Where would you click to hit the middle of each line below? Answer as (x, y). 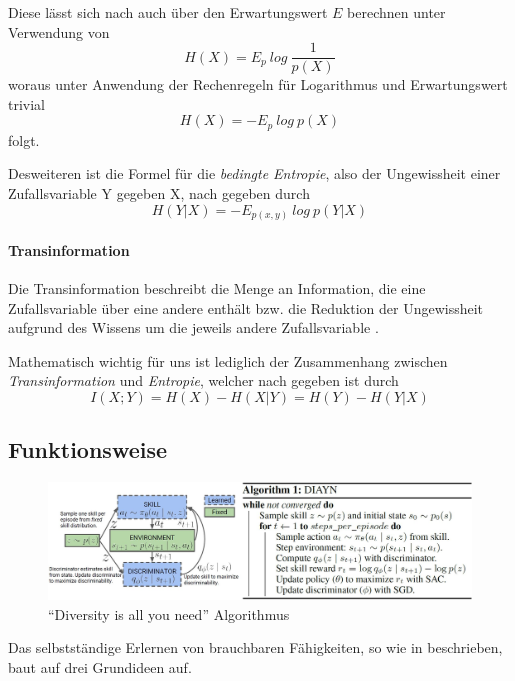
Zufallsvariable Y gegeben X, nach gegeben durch (159, 193)
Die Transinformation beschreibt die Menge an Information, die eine (217, 287)
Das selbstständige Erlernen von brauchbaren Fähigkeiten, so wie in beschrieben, (255, 647)
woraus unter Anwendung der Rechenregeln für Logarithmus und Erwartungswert (258, 84)
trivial (27, 103)
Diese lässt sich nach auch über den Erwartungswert (168, 12)
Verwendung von (59, 31)
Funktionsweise (88, 449)
